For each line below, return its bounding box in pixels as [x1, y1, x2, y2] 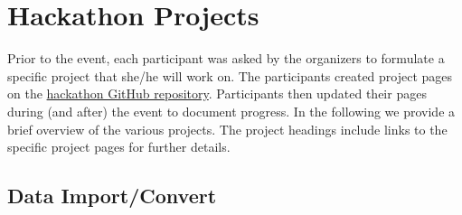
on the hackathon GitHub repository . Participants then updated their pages [7, 84, 427, 103]
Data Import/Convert [7, 182, 217, 210]
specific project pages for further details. [7, 137, 231, 156]
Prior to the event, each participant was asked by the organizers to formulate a [7, 49, 445, 68]
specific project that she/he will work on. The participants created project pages [7, 66, 453, 85]
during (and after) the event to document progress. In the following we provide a [7, 101, 456, 120]
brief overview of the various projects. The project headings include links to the [7, 119, 448, 138]
